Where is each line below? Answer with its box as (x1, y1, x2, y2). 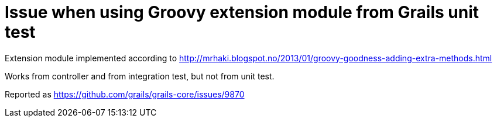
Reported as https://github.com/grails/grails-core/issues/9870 (5, 89, 245, 99)
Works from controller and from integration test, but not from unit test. (5, 71, 275, 81)
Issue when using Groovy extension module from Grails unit (5, 2, 479, 22)
